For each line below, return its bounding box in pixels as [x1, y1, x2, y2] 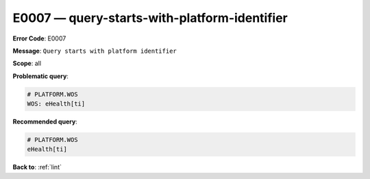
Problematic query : [12, 72, 69, 80]
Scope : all [12, 59, 41, 68]
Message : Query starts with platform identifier [12, 47, 177, 55]
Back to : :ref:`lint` [12, 163, 62, 171]
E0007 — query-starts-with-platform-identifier [12, 10, 288, 25]
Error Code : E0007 [12, 34, 66, 43]
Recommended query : [12, 117, 78, 126]
